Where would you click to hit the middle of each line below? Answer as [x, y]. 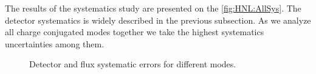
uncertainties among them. [55, 43]
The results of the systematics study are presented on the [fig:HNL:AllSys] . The [153, 8]
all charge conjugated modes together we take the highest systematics [135, 32]
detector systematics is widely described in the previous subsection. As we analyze [158, 20]
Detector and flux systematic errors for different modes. [133, 64]
